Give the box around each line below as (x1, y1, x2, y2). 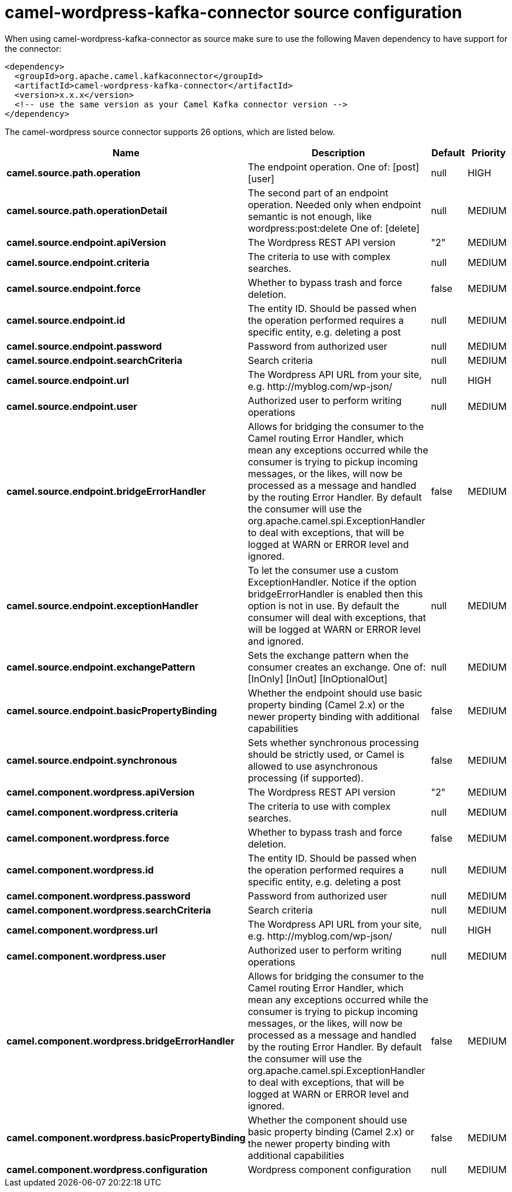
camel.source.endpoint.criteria (6, 256, 150, 268)
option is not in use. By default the (247, 599, 399, 612)
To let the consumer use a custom (247, 564, 399, 576)
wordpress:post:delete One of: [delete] (247, 222, 420, 234)
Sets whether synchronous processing (247, 736, 419, 748)
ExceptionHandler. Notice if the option (247, 576, 417, 588)
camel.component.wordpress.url (6, 924, 158, 936)
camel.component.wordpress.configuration (6, 1163, 208, 1175)
